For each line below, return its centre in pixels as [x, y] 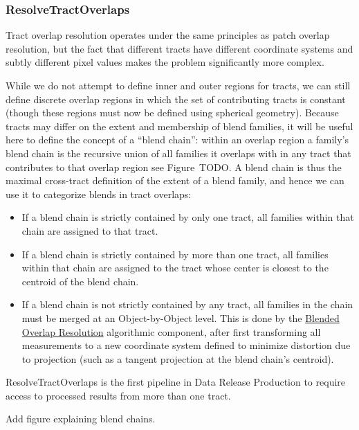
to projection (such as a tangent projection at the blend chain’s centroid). [178, 358]
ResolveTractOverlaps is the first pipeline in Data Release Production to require [176, 382]
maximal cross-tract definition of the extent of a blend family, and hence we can [175, 180]
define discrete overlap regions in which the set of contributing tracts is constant [176, 99]
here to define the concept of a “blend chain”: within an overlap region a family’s [177, 140]
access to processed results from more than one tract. [118, 395]
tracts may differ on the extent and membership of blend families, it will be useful [179, 126]
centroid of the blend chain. [80, 281]
